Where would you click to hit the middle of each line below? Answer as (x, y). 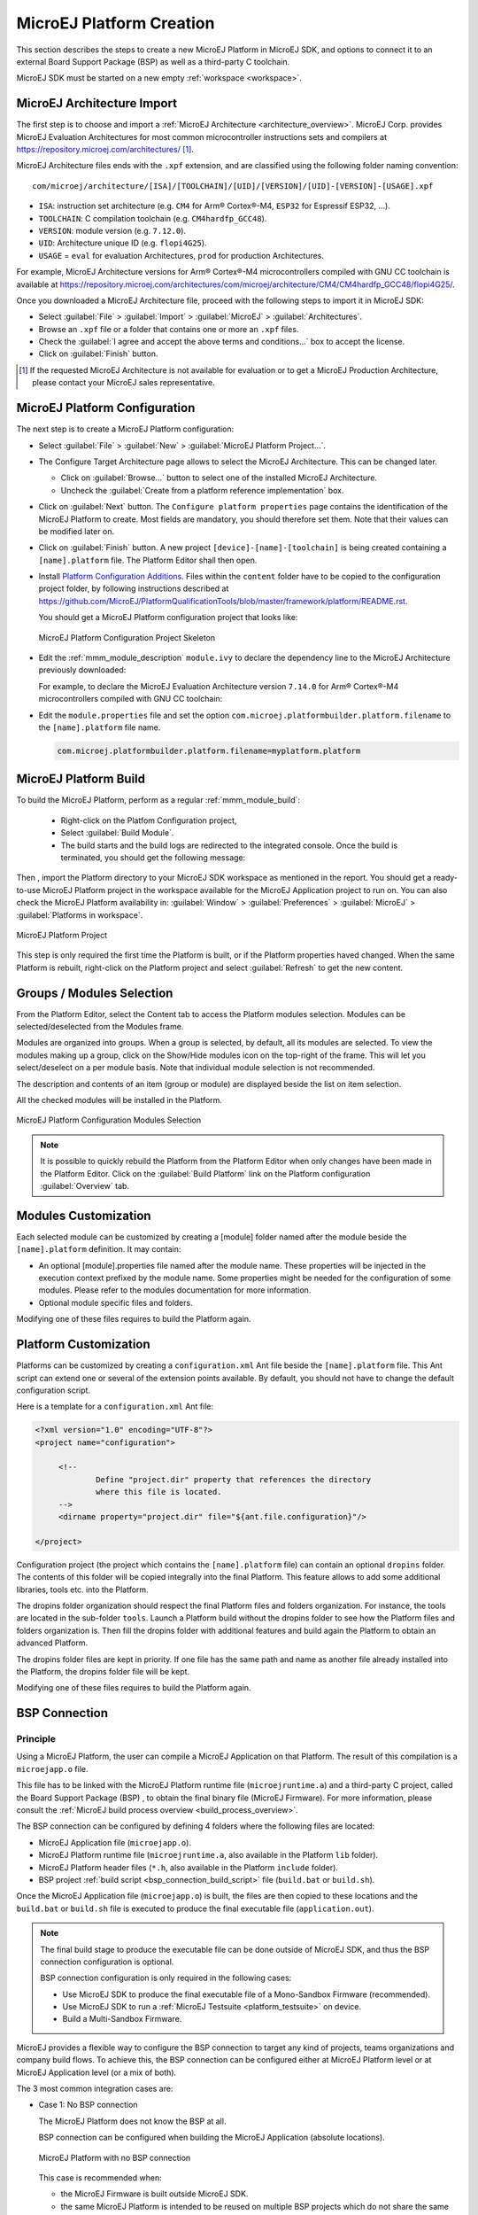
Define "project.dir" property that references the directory (234, 1479)
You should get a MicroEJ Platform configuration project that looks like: (168, 618)
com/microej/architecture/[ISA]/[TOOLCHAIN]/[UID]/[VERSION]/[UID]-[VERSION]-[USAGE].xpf (233, 186)
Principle (36, 1739)
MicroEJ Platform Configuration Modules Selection (109, 1120)
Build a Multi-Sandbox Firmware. (122, 2019)
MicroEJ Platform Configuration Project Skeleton (127, 637)
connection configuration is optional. (107, 1962)
